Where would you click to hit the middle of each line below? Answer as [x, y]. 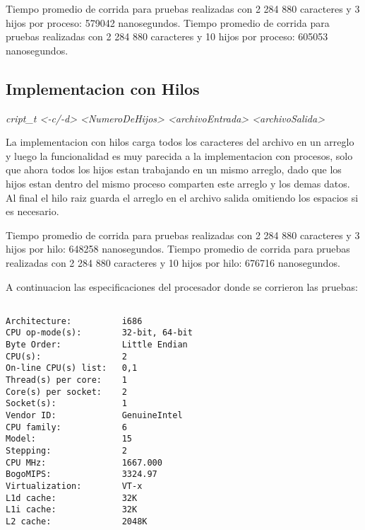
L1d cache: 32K [72, 498]
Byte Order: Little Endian [97, 345]
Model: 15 [69, 439]
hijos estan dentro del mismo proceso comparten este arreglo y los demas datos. [178, 183]
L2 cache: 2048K [77, 521]
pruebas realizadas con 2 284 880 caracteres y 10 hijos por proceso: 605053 [167, 36]
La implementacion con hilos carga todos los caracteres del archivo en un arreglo [180, 142]
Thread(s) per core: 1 [66, 380]
